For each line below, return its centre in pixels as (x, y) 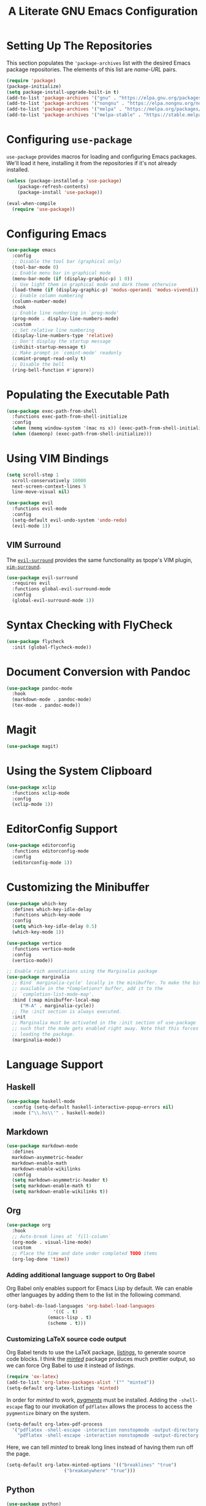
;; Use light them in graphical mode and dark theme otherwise (94, 284)
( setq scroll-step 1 (33, 475)
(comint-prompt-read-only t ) (49, 358)
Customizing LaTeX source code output (67, 1339)
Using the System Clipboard (79, 771)
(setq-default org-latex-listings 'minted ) (63, 1388)
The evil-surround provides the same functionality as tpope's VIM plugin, (100, 560)
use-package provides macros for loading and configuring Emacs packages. (102, 157)
